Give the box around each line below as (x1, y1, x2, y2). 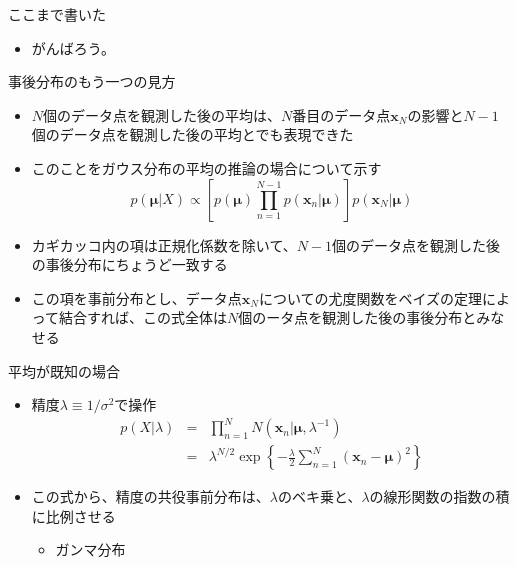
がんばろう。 (31, 37, 115, 58)
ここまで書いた (8, 4, 106, 24)
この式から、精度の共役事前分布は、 (31, 486, 270, 507)
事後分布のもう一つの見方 (8, 71, 176, 92)
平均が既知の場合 (8, 360, 120, 381)
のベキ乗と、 (277, 486, 362, 507)
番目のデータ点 (292, 104, 391, 125)
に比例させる (31, 505, 116, 526)
